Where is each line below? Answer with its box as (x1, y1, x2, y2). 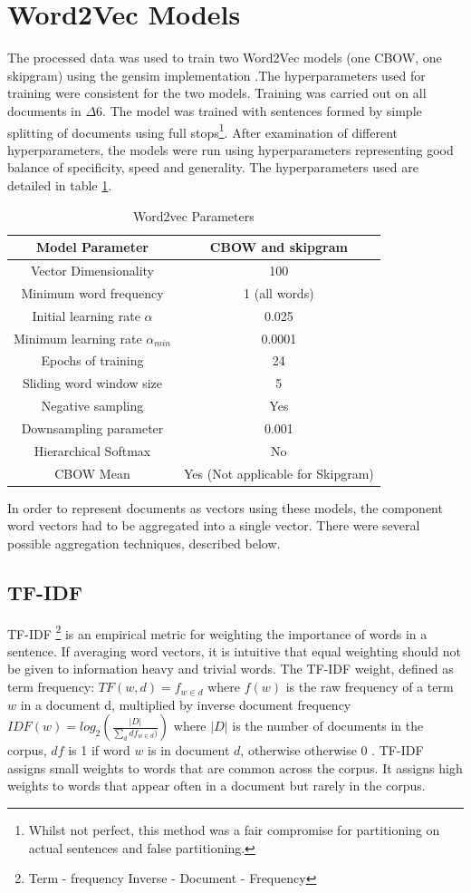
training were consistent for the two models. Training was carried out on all (7, 83, 427, 102)
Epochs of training (41, 351, 144, 370)
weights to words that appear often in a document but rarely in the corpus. (7, 776, 426, 795)
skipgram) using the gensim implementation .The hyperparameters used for (7, 65, 426, 84)
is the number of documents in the (232, 716, 424, 735)
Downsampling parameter (21, 418, 164, 437)
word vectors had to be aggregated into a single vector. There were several (7, 516, 420, 535)
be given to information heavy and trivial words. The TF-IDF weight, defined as (7, 659, 454, 678)
